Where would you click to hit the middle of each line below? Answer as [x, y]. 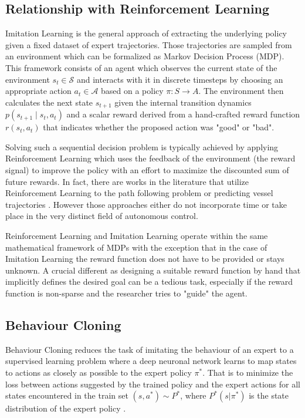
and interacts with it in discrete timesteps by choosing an [180, 79]
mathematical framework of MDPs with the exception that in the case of [136, 247]
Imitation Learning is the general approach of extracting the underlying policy [146, 33]
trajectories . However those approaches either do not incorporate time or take [146, 204]
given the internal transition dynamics [183, 102]
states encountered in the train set [67, 395]
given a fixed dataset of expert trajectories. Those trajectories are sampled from [149, 44]
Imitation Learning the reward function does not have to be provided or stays [145, 259]
